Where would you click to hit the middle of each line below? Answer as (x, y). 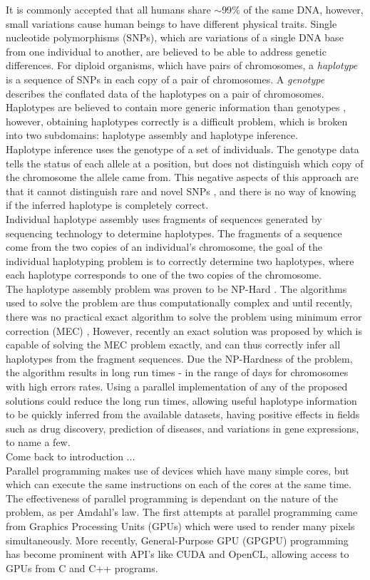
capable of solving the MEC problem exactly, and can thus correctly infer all (173, 345)
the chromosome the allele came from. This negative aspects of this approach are (182, 177)
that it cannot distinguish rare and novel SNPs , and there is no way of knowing (181, 191)
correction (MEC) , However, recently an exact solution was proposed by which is (184, 330)
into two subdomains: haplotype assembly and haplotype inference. (152, 135)
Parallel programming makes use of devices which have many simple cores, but (178, 470)
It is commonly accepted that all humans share (108, 9)
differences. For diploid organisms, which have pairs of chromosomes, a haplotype (182, 65)
